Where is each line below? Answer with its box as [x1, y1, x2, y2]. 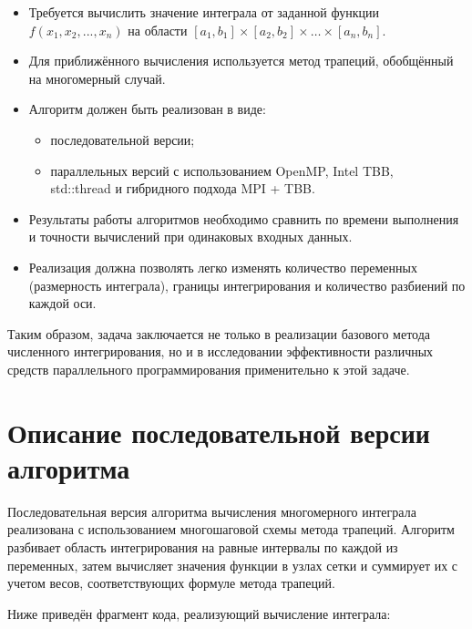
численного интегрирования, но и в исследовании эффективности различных [7, 342, 434, 361]
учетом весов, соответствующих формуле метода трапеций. [7, 573, 335, 593]
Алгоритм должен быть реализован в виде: [28, 99, 266, 119]
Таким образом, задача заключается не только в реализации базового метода [7, 324, 431, 343]
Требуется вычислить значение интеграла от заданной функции [28, 3, 380, 21]
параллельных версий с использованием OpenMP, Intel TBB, [50, 160, 394, 180]
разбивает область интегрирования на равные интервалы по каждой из [7, 538, 398, 556]
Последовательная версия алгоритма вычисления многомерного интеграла [7, 501, 416, 521]
